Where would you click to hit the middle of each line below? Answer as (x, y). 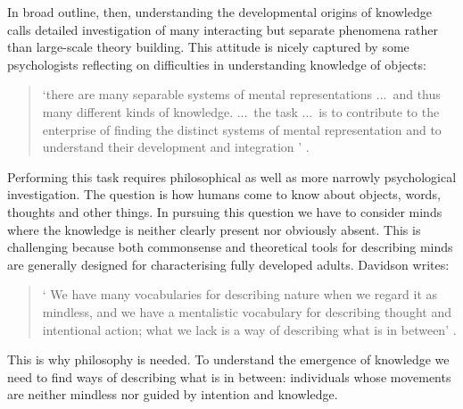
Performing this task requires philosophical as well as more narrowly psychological (232, 176)
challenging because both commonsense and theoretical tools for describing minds (230, 247)
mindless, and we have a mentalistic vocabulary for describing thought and (247, 311)
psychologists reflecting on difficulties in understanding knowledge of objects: (217, 64)
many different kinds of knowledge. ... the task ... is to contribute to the (241, 111)
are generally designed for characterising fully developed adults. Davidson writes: (228, 264)
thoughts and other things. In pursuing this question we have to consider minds (225, 211)
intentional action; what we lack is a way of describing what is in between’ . (249, 329)
